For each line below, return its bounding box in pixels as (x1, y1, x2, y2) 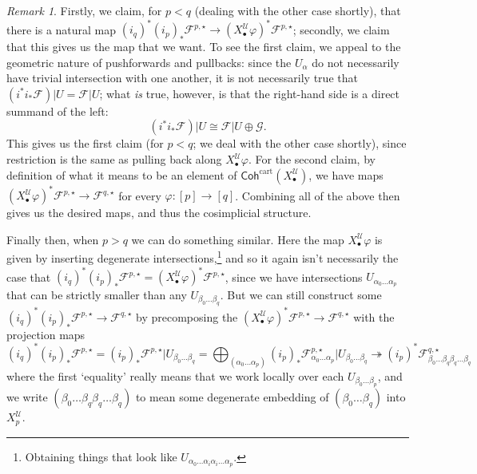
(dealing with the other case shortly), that (194, 2, 401, 18)
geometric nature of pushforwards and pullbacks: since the (6, 53, 292, 70)
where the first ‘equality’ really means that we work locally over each (6, 367, 344, 384)
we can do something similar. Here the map (131, 231, 344, 247)
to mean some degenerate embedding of (135, 389, 329, 405)
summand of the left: (6, 102, 109, 119)
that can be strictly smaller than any (6, 286, 187, 302)
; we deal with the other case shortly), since (193, 135, 407, 152)
